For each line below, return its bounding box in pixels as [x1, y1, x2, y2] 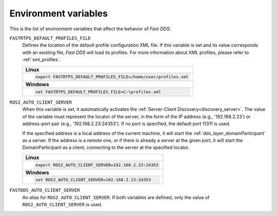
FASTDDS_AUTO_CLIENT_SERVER [9, 187, 81, 193]
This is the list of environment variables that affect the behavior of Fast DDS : [9, 26, 171, 32]
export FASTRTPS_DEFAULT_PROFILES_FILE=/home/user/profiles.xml [35, 74, 189, 80]
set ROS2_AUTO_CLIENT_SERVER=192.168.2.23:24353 [35, 177, 151, 183]
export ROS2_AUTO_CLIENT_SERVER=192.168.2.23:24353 [35, 162, 159, 168]
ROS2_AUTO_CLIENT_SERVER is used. [22, 202, 103, 208]
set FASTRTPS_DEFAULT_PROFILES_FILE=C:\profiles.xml [35, 89, 161, 95]
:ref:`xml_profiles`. [22, 56, 61, 63]
